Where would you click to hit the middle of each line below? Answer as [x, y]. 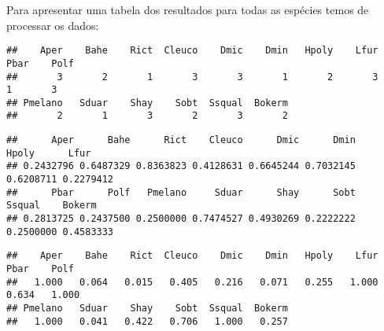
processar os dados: [53, 25]
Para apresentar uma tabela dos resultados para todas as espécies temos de [188, 9]
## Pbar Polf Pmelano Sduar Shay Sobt [181, 192]
